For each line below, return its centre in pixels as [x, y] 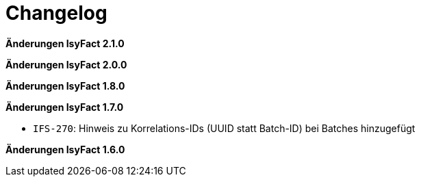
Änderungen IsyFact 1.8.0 [65, 86]
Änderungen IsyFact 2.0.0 [66, 64]
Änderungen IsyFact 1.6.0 [65, 149]
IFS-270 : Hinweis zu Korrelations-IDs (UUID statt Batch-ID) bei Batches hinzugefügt [224, 128]
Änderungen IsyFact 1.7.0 [65, 107]
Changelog [56, 13]
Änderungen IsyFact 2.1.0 [65, 43]
